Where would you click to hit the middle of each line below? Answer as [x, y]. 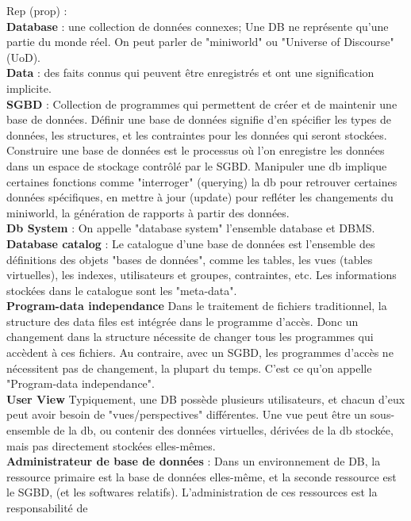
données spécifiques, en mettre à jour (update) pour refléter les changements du [200, 197]
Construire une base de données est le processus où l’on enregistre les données [196, 150]
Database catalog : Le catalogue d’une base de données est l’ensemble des [191, 243]
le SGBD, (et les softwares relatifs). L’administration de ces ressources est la [192, 492]
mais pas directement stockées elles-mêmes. [111, 445]
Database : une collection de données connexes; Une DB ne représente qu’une [198, 26]
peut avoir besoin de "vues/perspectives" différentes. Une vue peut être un [186, 414]
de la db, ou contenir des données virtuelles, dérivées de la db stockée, [223, 430]
